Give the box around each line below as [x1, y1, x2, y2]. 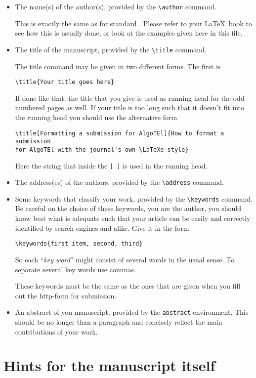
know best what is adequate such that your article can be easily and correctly [15, 213, 251, 223]
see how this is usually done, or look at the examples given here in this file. [15, 28, 243, 38]
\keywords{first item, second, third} [15, 240, 143, 248]
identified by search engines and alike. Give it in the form [15, 222, 189, 233]
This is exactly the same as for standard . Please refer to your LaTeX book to [15, 18, 252, 28]
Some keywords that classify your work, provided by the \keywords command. [15, 193, 253, 204]
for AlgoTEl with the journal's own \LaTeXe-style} [15, 146, 189, 153]
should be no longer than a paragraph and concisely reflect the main [15, 316, 222, 327]
